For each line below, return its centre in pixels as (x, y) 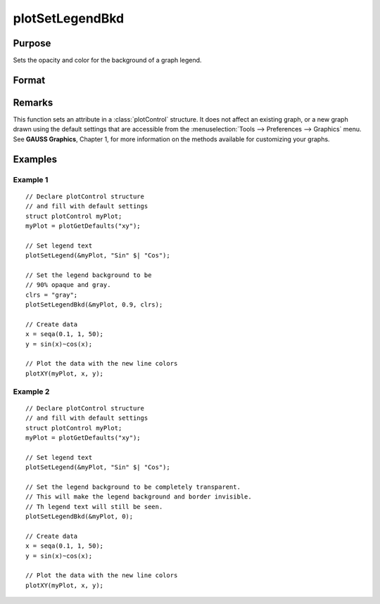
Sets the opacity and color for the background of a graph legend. (107, 60)
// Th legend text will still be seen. (94, 507)
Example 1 (31, 179)
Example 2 (31, 392)
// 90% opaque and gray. (68, 285)
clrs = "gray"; (52, 295)
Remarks (33, 102)
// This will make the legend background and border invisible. (139, 497)
